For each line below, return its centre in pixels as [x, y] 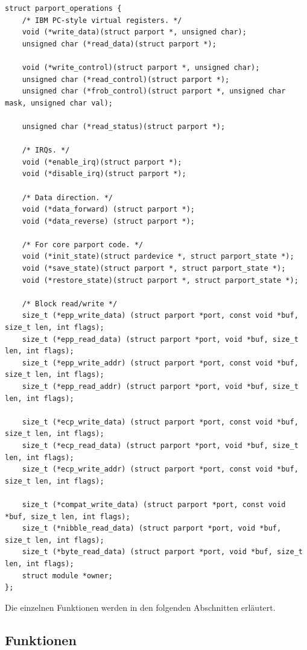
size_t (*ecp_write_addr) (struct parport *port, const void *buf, [160, 469]
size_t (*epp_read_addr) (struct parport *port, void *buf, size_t [160, 387]
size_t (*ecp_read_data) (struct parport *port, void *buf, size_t [160, 445]
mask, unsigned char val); [59, 103]
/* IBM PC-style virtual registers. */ [102, 20]
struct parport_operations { [63, 8]
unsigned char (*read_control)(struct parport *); [126, 79]
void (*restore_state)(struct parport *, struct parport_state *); [160, 280]
